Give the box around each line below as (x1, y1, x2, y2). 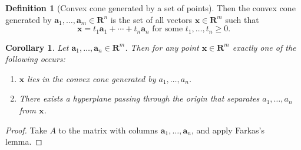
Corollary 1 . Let (5, 41, 69, 53)
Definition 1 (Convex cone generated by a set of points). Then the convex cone (5, 2, 296, 14)
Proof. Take (5, 123, 47, 136)
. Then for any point (125, 41, 199, 53)
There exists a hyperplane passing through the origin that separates (19, 92, 260, 105)
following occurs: (5, 53, 65, 65)
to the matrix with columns (58, 123, 158, 136)
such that (225, 13, 259, 25)
